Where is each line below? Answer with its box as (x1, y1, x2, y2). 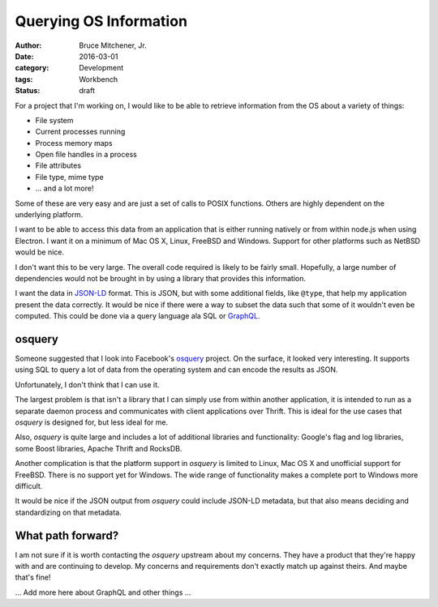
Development (79, 63, 124, 73)
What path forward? (15, 528, 119, 542)
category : (15, 63, 49, 73)
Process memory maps (35, 138, 113, 147)
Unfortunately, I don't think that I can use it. (15, 379, 160, 389)
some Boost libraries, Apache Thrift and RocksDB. (15, 443, 182, 453)
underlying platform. (15, 210, 84, 220)
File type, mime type (35, 172, 105, 182)
